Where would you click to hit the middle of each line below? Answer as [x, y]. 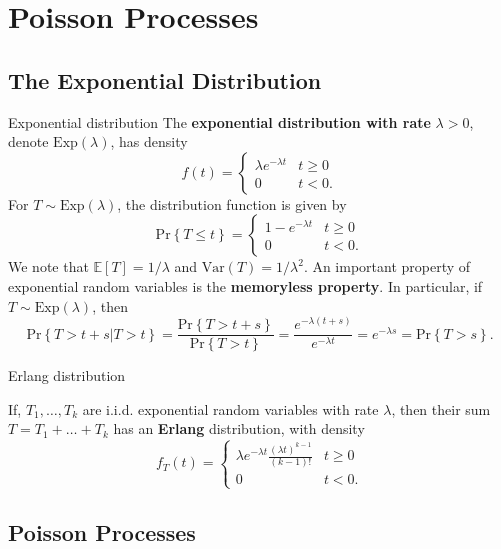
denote [28, 141]
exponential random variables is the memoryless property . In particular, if [245, 285]
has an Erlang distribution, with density [239, 428]
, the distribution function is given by [232, 203]
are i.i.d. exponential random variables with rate [230, 408]
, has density [149, 141]
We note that [48, 266]
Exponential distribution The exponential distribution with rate [219, 121]
